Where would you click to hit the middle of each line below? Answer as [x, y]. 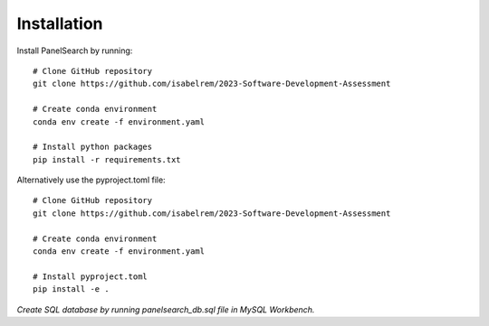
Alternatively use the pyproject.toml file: [91, 180]
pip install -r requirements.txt [107, 159]
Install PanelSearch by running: [75, 51]
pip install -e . [71, 289]
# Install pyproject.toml [91, 276]
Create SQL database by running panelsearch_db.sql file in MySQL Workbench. [166, 309]
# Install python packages [93, 147]
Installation [60, 23]
